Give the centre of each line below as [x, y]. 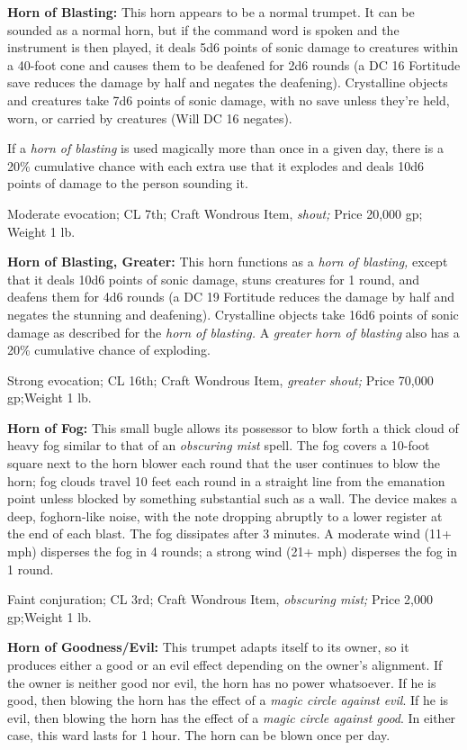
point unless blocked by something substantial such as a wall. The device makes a [232, 498]
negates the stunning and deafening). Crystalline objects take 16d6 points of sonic [233, 314]
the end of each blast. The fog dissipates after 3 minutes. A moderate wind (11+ [229, 533]
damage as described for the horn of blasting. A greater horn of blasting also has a [233, 332]
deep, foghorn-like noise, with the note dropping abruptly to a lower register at [225, 515]
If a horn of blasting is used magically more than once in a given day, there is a [225, 148]
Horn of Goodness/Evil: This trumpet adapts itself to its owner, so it [208, 647]
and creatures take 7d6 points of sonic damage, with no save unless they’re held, [229, 99]
